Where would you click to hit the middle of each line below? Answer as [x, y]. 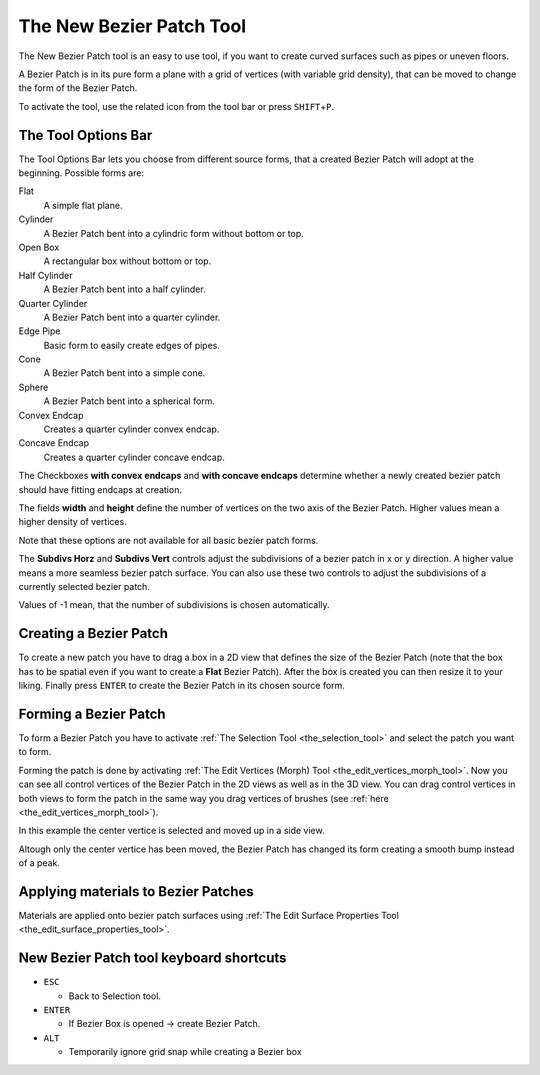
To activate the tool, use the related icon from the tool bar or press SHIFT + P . [176, 106]
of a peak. [39, 863]
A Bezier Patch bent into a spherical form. [129, 401]
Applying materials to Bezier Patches [136, 891]
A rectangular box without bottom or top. [127, 261]
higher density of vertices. [72, 522]
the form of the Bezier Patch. [78, 88]
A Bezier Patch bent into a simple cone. [124, 373]
